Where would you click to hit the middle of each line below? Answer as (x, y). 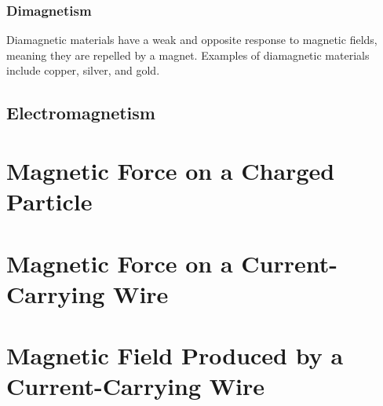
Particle (49, 201)
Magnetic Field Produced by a (175, 355)
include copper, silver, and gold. (83, 70)
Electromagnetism (81, 113)
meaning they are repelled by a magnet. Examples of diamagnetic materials (188, 55)
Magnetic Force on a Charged (171, 170)
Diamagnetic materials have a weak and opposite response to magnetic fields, (192, 40)
